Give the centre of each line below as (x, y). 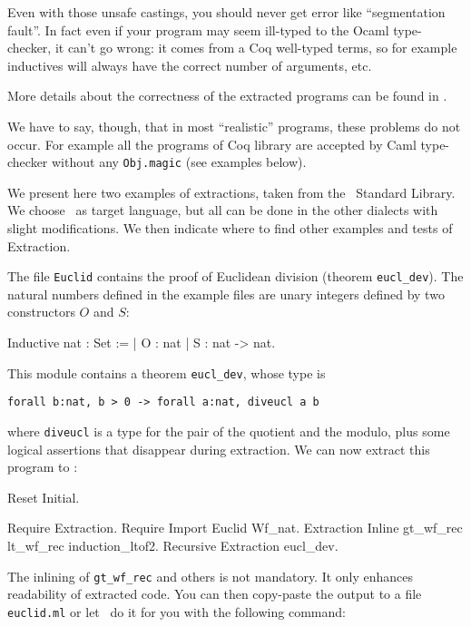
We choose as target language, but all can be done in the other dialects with (223, 210)
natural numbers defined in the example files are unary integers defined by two (226, 294)
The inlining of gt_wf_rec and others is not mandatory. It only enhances (211, 576)
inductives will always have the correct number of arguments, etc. (190, 65)
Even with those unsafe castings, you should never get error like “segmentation (226, 12)
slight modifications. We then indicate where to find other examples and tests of (230, 228)
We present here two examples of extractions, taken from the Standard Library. (231, 192)
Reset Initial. (44, 497)
